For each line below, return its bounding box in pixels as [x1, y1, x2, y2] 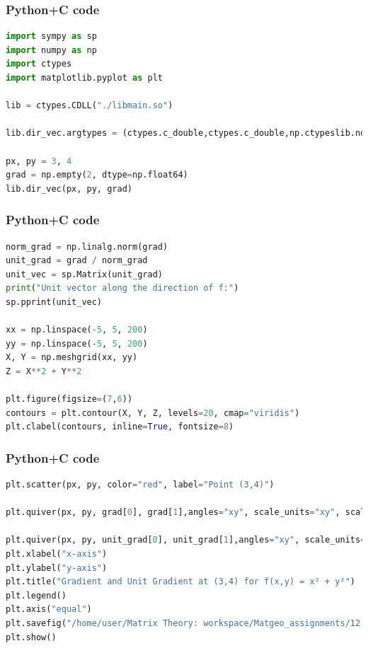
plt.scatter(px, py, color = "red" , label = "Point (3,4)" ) [6, 480, 275, 490]
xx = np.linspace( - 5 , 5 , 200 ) [6, 325, 148, 335]
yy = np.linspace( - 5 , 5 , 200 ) [6, 338, 148, 349]
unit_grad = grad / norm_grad [6, 255, 148, 266]
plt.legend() [6, 590, 67, 601]
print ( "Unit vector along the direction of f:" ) [6, 283, 239, 294]
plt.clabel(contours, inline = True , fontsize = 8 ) [6, 422, 234, 432]
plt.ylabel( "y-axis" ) [6, 562, 108, 573]
